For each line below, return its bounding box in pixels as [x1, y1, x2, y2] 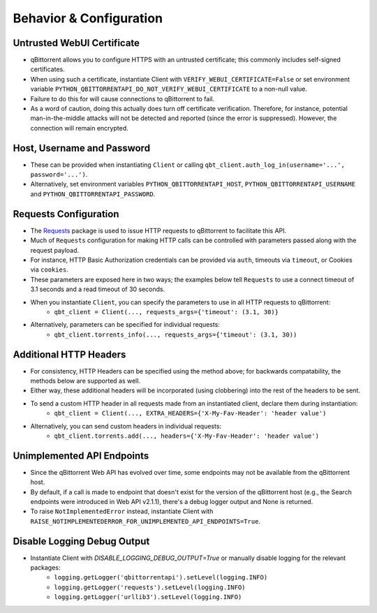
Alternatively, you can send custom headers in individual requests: [30, 422, 222, 430]
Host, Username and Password [13, 142, 150, 154]
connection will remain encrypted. [30, 124, 128, 132]
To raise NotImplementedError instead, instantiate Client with [30, 507, 214, 516]
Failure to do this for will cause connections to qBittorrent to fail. [30, 94, 215, 103]
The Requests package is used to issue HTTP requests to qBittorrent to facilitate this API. [30, 226, 287, 235]
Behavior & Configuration [13, 10, 163, 26]
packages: [30, 563, 61, 572]
